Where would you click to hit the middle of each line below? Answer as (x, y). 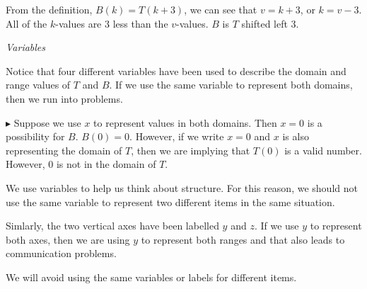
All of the (27, 23)
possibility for (35, 136)
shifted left (264, 23)
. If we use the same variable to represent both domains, (231, 85)
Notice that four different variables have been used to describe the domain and (176, 70)
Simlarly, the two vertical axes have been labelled (112, 226)
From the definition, (49, 9)
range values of (38, 85)
